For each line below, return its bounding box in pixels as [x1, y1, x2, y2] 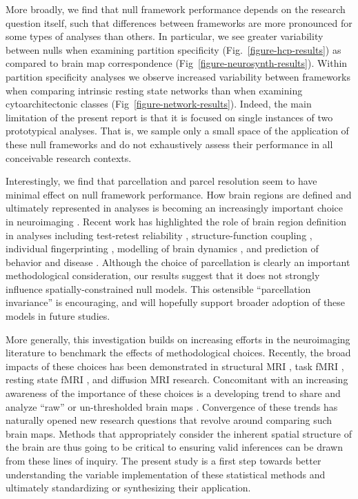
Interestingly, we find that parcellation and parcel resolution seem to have [6, 174, 317, 188]
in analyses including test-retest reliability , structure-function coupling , [6, 227, 312, 242]
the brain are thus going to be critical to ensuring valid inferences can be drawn [6, 440, 343, 454]
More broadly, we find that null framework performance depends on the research [6, 2, 346, 16]
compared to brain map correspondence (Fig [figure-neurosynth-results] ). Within [6, 56, 348, 70]
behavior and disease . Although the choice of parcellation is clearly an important [6, 254, 350, 269]
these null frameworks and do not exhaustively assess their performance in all [6, 136, 333, 151]
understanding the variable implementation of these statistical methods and [6, 467, 326, 481]
